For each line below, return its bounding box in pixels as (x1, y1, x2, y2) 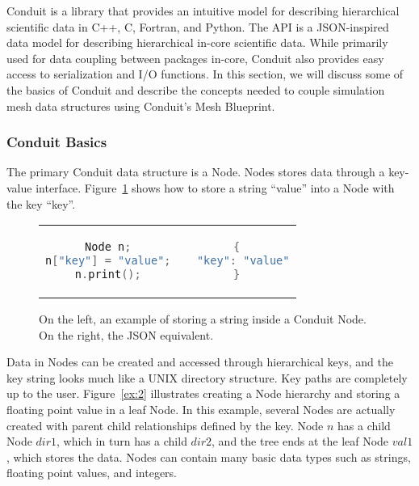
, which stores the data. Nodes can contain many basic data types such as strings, (6, 448, 411, 465)
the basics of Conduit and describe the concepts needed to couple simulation (6, 81, 385, 98)
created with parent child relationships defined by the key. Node (6, 416, 324, 433)
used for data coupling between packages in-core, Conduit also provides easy (6, 49, 384, 66)
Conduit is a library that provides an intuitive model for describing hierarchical (6, 2, 400, 19)
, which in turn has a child (57, 433, 187, 450)
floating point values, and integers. (6, 464, 177, 481)
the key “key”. (6, 195, 76, 212)
